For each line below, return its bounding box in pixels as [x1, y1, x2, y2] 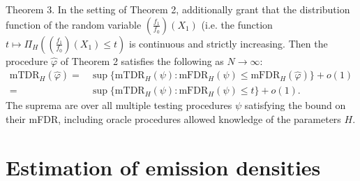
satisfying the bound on [244, 98, 346, 113]
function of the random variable [6, 17, 142, 31]
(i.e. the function [201, 17, 273, 31]
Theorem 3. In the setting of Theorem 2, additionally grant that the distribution [6, 2, 350, 16]
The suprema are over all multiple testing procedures [6, 98, 232, 113]
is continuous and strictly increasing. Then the [128, 36, 328, 50]
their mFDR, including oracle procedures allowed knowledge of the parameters [6, 111, 341, 126]
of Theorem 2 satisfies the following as [60, 53, 224, 68]
